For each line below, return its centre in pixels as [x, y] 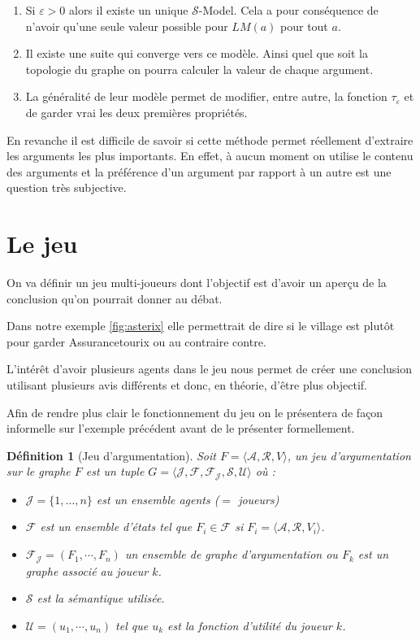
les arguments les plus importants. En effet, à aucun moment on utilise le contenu [210, 156]
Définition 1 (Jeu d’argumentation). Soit [111, 455]
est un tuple [115, 471]
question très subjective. [67, 187]
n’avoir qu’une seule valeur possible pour [127, 26]
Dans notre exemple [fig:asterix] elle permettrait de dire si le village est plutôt [201, 326]
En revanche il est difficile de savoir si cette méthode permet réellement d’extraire [210, 139]
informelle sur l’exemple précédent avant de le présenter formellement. [181, 428]
